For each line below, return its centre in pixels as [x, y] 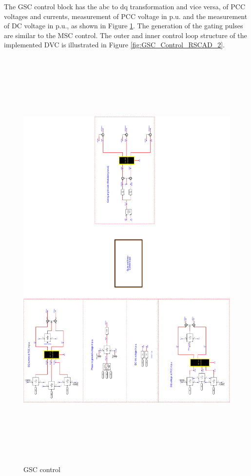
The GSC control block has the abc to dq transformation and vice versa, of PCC [125, 6]
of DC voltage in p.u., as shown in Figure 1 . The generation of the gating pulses [124, 26]
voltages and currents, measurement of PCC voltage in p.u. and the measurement [126, 16]
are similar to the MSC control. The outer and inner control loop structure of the [125, 35]
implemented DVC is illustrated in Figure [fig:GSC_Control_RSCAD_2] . [115, 45]
